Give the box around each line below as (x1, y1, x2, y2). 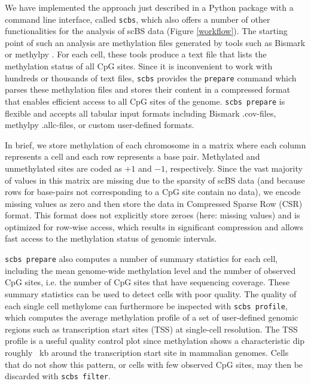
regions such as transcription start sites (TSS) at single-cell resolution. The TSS (5, 322, 298, 335)
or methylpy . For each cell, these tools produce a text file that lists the (5, 48, 267, 60)
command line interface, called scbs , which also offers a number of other (5, 13, 270, 25)
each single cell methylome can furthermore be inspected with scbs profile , (5, 299, 288, 312)
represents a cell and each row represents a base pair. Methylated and (5, 150, 260, 163)
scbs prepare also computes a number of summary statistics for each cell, (5, 252, 278, 265)
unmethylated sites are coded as (5, 161, 122, 174)
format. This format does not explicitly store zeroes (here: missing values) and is (5, 209, 300, 221)
